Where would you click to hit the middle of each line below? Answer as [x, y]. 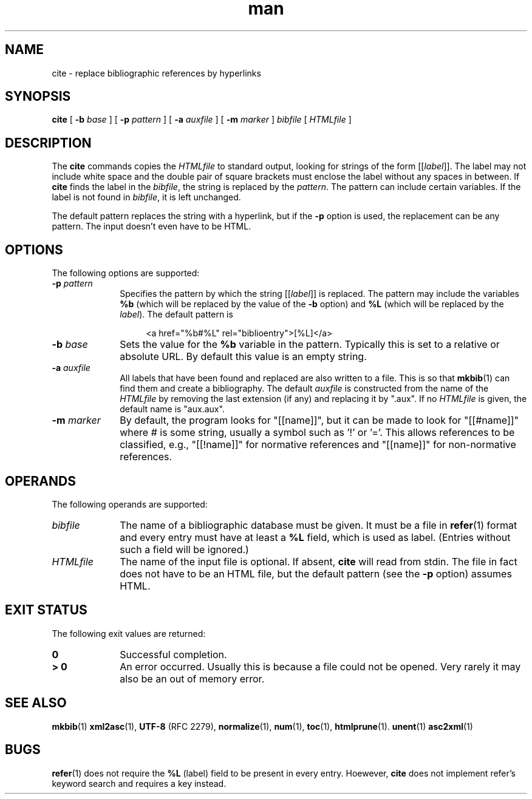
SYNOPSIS [38, 97]
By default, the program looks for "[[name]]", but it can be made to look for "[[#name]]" [319, 420]
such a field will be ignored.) [184, 549]
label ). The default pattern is [176, 314]
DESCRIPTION [48, 143]
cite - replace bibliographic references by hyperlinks [156, 73]
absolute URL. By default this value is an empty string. [243, 357]
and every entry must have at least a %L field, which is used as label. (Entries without [315, 537]
